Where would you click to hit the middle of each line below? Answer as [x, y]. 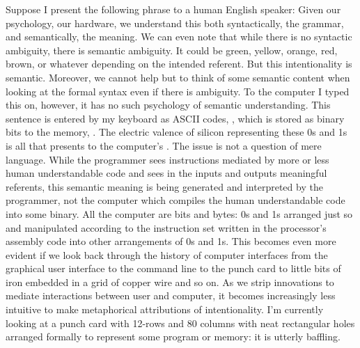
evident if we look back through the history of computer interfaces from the [167, 254]
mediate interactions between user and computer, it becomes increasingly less [171, 295]
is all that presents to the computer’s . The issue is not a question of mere [164, 145]
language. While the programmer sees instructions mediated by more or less [167, 159]
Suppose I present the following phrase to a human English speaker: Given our [173, 9]
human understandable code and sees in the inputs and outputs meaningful [166, 173]
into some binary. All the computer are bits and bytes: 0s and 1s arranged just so [179, 213]
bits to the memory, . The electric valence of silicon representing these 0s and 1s [177, 132]
